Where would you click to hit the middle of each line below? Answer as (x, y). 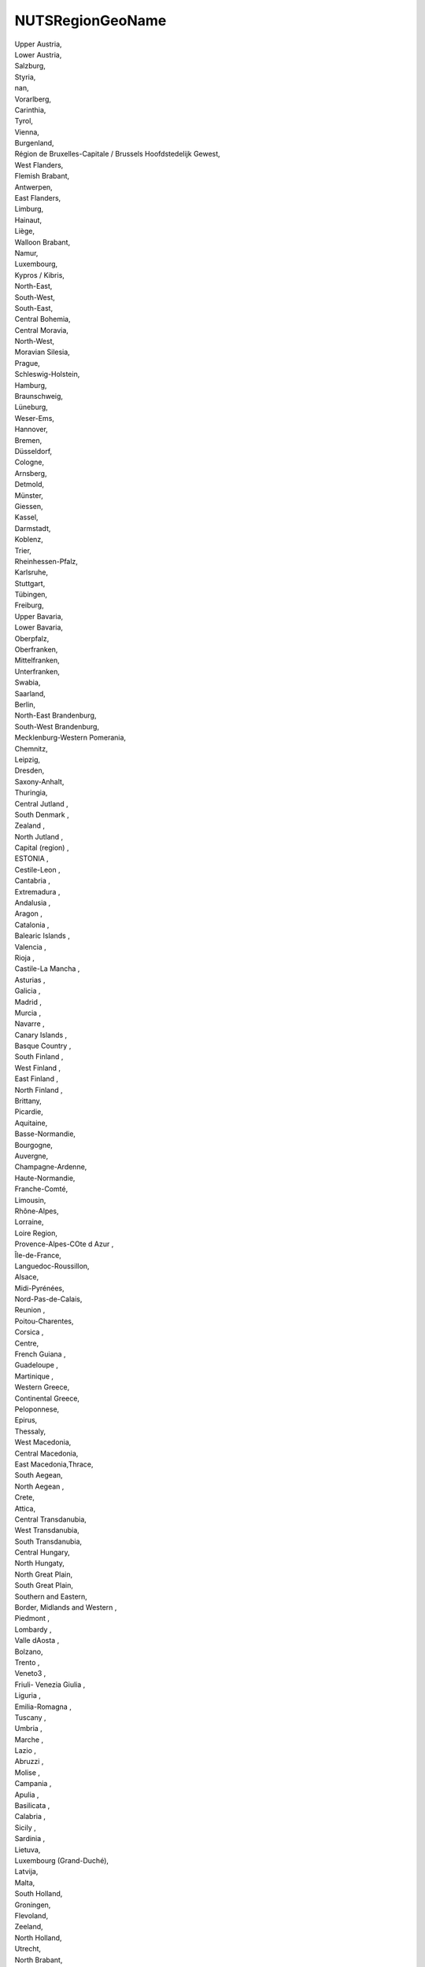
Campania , (33, 1784)
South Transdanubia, (48, 1541)
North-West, (35, 341)
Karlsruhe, (31, 572)
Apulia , (27, 1795)
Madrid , (28, 1002)
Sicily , (26, 1827)
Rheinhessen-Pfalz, (46, 561)
